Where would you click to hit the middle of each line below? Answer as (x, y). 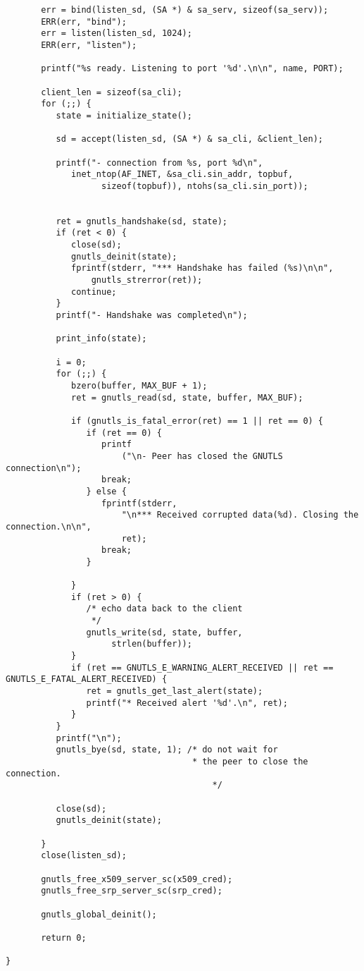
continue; (94, 292)
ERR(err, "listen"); (89, 45)
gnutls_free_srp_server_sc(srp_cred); (132, 891)
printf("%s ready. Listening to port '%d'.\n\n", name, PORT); (192, 69)
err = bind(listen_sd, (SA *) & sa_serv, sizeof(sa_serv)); (185, 10)
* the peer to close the (250, 762)
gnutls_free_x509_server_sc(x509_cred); (137, 879)
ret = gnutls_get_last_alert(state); (175, 691)
